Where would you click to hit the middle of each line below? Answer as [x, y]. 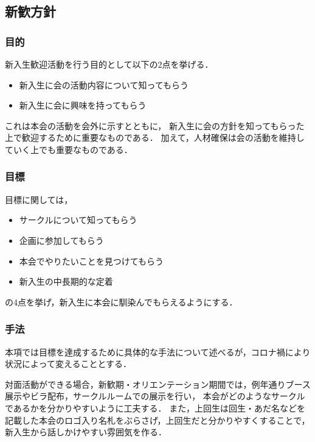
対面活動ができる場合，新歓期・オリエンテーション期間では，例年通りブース [158, 384]
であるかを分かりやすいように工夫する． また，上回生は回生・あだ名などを [155, 408]
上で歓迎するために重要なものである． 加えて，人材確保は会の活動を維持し [155, 137]
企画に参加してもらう [61, 240]
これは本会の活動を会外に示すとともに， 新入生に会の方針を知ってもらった [155, 125]
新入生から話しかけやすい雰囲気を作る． [86, 432]
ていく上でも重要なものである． [69, 149]
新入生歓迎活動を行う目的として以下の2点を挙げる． [109, 64]
